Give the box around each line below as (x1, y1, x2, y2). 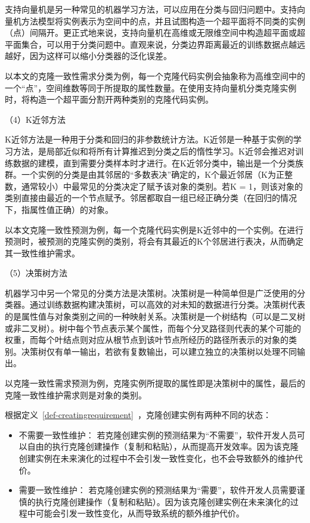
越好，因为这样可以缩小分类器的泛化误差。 (5, 49, 172, 62)
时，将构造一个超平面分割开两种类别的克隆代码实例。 (5, 93, 213, 106)
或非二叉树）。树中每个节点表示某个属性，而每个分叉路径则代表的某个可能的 (5, 321, 301, 334)
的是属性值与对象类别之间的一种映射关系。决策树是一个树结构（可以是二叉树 (5, 310, 305, 323)
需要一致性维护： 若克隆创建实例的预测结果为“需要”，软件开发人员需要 (18, 484, 297, 496)
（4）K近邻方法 (5, 113, 66, 125)
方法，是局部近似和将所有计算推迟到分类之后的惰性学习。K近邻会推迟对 (13, 144, 295, 157)
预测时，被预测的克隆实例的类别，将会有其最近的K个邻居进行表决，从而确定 (5, 235, 303, 247)
